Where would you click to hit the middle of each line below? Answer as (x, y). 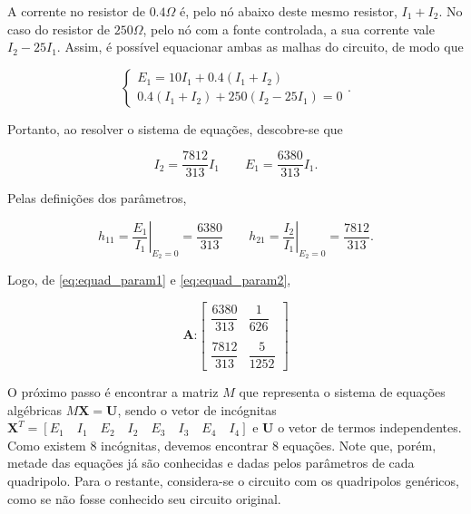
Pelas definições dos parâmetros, (97, 198)
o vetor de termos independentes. (370, 427)
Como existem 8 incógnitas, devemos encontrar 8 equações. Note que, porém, (222, 445)
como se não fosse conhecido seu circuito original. (144, 498)
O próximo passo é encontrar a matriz (113, 392)
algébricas (35, 409)
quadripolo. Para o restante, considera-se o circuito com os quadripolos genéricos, (233, 481)
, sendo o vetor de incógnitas (197, 409)
